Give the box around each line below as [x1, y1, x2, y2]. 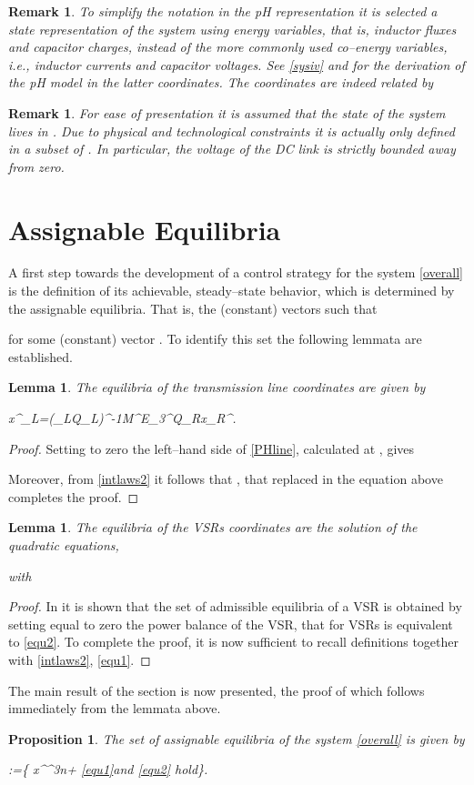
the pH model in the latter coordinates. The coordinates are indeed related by [8, 73, 434, 92]
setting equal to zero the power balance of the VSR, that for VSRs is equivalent [8, 614, 453, 633]
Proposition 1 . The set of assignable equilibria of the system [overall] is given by [8, 729, 465, 748]
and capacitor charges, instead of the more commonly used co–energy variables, [8, 37, 448, 56]
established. [8, 347, 73, 366]
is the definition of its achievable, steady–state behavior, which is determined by [8, 281, 455, 300]
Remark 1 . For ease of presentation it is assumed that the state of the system [8, 103, 446, 122]
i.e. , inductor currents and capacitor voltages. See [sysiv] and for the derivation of [8, 55, 465, 74]
